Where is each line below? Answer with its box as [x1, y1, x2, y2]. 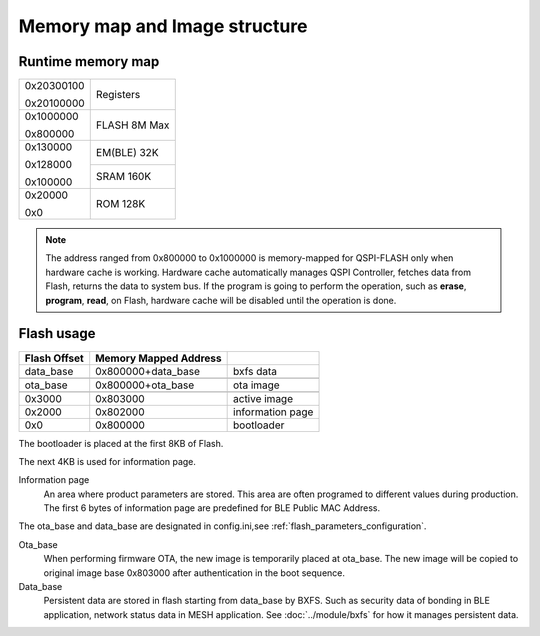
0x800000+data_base [95, 364, 200, 378]
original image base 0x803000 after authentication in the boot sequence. [43, 566, 345, 579]
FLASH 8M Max [95, 118, 170, 132]
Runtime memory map [18, 53, 160, 70]
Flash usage [18, 325, 96, 342]
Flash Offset [24, 351, 84, 365]
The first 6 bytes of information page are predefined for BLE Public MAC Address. [43, 502, 381, 514]
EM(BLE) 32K [95, 145, 159, 159]
